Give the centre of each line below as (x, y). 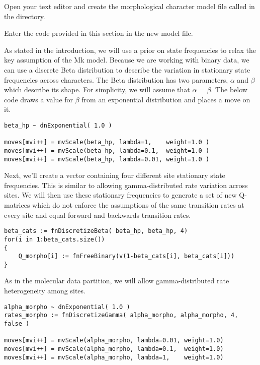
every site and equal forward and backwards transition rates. (98, 215)
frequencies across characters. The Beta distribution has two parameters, (116, 79)
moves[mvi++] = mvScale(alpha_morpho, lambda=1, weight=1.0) (114, 357)
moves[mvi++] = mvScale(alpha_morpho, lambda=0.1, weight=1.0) (114, 349)
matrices (17, 205)
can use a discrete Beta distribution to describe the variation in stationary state (127, 69)
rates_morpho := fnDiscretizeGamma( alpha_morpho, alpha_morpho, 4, (121, 315)
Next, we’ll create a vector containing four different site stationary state (115, 175)
